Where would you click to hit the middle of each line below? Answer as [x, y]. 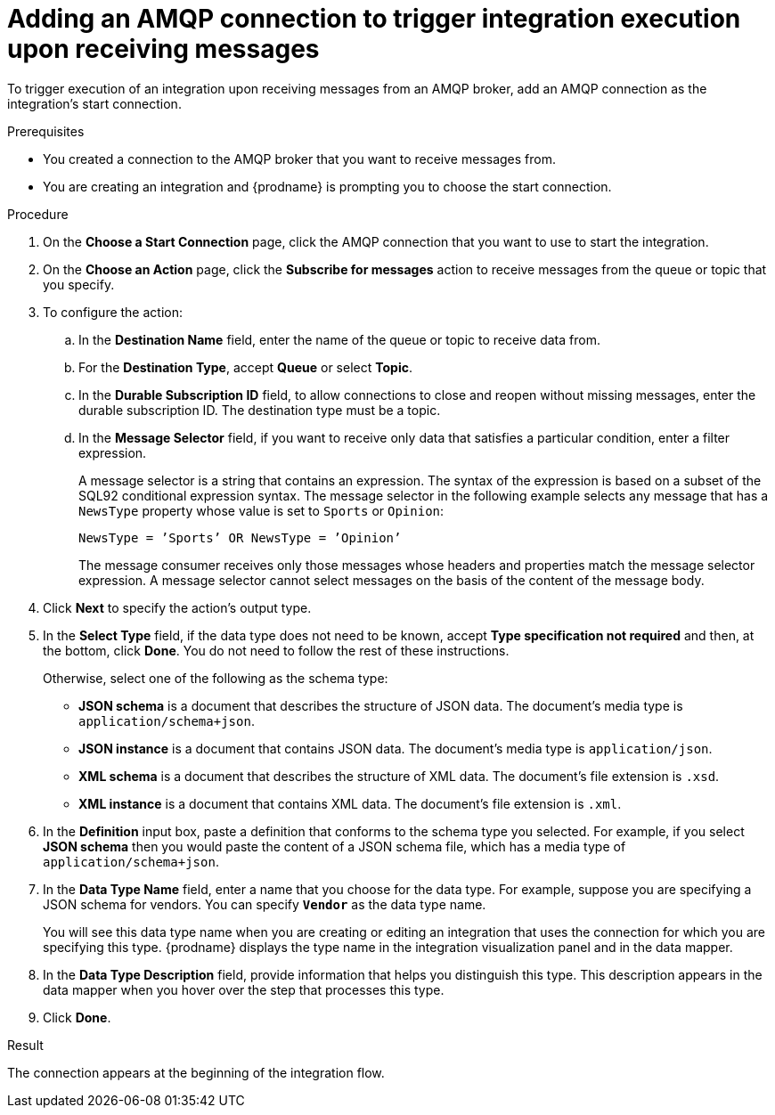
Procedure [38, 214]
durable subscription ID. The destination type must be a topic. [260, 410]
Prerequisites [46, 131]
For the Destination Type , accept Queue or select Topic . [245, 367]
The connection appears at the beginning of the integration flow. [196, 1072]
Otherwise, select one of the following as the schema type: [216, 678]
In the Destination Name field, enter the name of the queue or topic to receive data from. [339, 339]
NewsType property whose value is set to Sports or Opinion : [261, 510]
